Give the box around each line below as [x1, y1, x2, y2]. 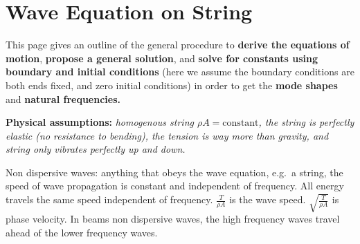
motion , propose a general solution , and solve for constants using [6, 50, 318, 65]
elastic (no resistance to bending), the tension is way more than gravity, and [6, 128, 329, 142]
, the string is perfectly [258, 115, 354, 129]
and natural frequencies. [6, 91, 121, 106]
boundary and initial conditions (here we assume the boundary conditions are [6, 64, 354, 79]
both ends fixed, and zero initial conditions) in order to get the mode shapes [6, 77, 338, 92]
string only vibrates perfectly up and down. [6, 142, 186, 156]
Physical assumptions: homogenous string [6, 115, 194, 129]
